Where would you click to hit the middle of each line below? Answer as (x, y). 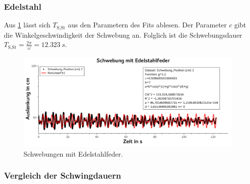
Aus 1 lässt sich (27, 25)
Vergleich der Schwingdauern (62, 175)
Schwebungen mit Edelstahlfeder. (73, 153)
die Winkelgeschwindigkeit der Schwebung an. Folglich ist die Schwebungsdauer (123, 34)
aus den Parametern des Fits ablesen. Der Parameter (147, 25)
